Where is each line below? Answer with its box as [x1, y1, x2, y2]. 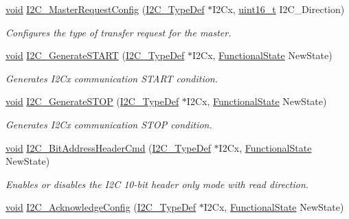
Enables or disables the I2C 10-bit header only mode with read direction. [5, 176, 309, 191]
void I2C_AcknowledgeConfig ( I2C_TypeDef [5, 200, 196, 214]
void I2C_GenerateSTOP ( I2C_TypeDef [5, 94, 179, 108]
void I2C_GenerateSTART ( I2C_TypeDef [5, 48, 185, 62]
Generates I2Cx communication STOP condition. [5, 117, 212, 131]
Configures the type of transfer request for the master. [5, 25, 232, 39]
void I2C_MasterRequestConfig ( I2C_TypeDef [5, 2, 205, 16]
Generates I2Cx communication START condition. [5, 71, 218, 85]
